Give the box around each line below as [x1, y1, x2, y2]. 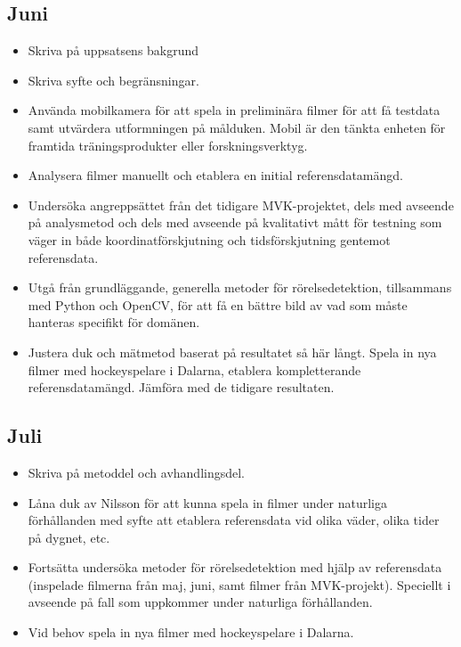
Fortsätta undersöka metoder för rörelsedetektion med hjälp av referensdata [28, 558, 442, 577]
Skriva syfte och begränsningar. [28, 70, 199, 89]
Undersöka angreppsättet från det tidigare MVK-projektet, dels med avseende [28, 195, 454, 214]
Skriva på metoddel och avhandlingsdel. [28, 463, 246, 481]
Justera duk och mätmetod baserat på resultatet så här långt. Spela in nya [28, 342, 437, 361]
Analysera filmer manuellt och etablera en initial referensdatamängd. [28, 166, 403, 184]
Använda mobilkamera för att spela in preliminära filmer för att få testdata [28, 101, 441, 119]
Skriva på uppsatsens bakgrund [28, 41, 199, 60]
